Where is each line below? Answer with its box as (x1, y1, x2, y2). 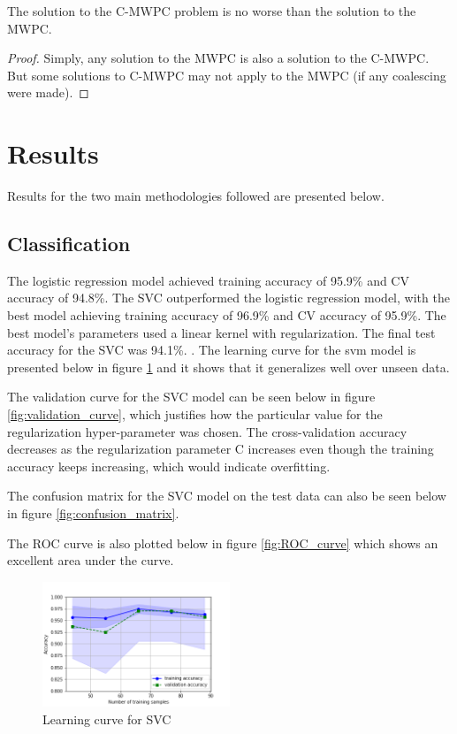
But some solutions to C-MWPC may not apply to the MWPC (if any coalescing (7, 65, 446, 84)
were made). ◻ (7, 83, 89, 102)
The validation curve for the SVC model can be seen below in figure (7, 387, 376, 406)
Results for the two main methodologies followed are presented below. (7, 187, 385, 205)
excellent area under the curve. (7, 551, 174, 570)
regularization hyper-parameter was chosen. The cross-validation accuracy (7, 422, 407, 440)
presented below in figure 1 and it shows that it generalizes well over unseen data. (7, 357, 450, 376)
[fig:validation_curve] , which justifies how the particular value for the (7, 405, 383, 424)
